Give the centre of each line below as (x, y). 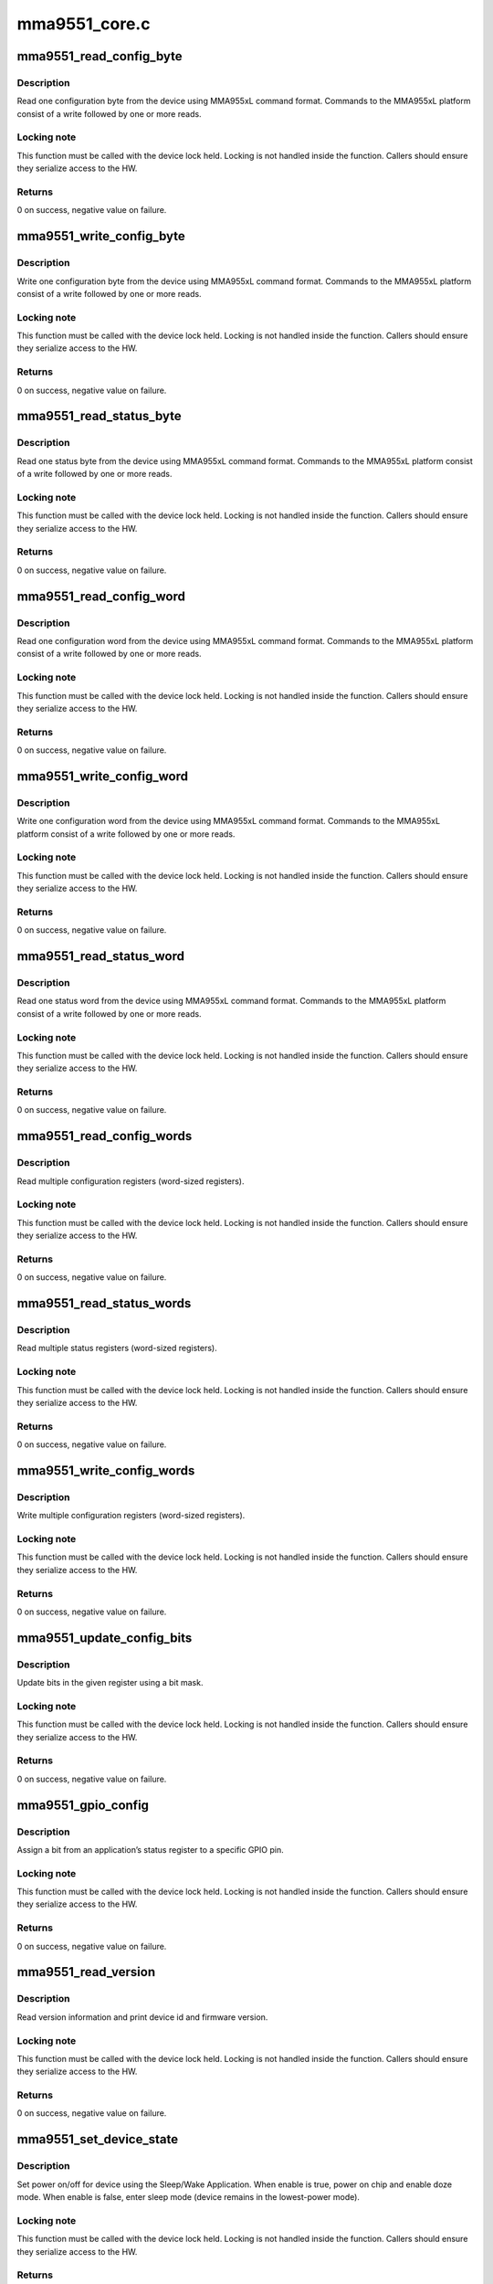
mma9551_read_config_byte (100, 56)
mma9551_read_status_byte (99, 416)
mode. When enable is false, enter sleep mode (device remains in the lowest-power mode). (189, 2196)
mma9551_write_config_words (106, 1470)
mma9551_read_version (86, 1972)
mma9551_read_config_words (105, 1136)
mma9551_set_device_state (97, 2139)
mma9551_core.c (84, 24)
